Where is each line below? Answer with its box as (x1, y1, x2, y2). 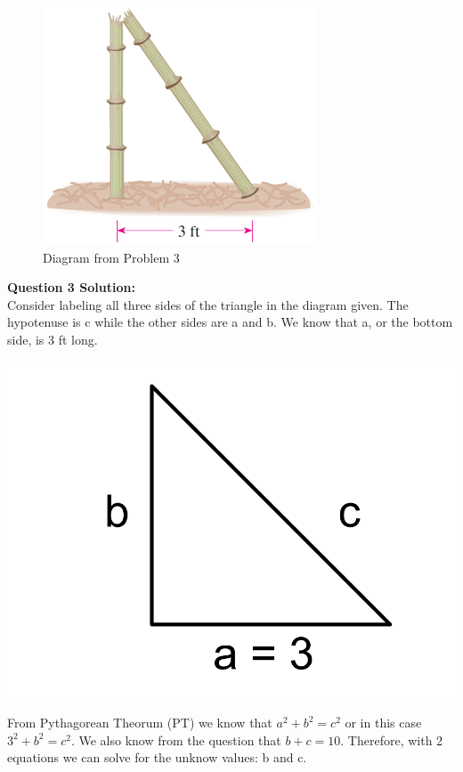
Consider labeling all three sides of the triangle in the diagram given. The (7, 295, 409, 313)
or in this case (345, 713, 422, 732)
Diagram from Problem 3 (43, 248, 180, 266)
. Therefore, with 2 (340, 730, 443, 749)
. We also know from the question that (70, 730, 281, 749)
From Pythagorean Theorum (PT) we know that (7, 713, 272, 732)
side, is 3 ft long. (7, 329, 98, 348)
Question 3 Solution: (7, 278, 135, 297)
